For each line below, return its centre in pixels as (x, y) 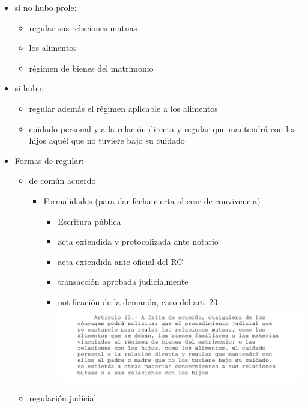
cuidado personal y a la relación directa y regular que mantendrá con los (162, 128)
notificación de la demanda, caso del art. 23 (138, 301)
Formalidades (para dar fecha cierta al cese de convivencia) (152, 200)
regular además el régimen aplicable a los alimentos (123, 108)
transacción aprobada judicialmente (123, 282)
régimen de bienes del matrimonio (91, 68)
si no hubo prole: (46, 7)
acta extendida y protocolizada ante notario (138, 241)
